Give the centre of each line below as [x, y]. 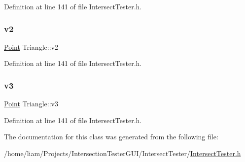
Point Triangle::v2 [31, 47]
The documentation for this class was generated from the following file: [111, 137]
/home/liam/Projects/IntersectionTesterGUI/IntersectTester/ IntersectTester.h [122, 153]
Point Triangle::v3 [31, 104]
